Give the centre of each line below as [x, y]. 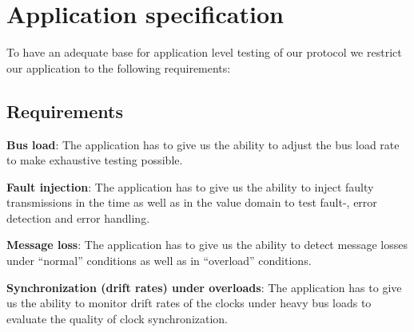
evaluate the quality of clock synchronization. [117, 318]
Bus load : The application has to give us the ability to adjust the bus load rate [203, 144]
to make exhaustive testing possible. [95, 160]
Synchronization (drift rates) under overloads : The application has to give [204, 287]
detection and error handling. [78, 217]
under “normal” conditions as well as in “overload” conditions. [159, 261]
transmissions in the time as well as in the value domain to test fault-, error [192, 202]
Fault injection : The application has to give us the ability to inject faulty [190, 186]
